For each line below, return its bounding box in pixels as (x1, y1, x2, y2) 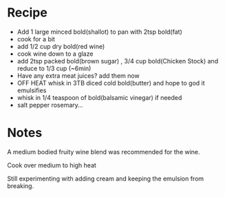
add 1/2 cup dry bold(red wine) (17, 42, 105, 50)
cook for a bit (17, 34, 55, 43)
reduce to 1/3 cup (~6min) (17, 64, 92, 72)
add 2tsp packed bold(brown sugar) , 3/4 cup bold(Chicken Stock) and (17, 56, 219, 65)
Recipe (7, 5, 48, 21)
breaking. (7, 181, 34, 190)
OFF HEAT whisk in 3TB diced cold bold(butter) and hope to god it (17, 79, 205, 87)
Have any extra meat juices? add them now (17, 71, 140, 80)
